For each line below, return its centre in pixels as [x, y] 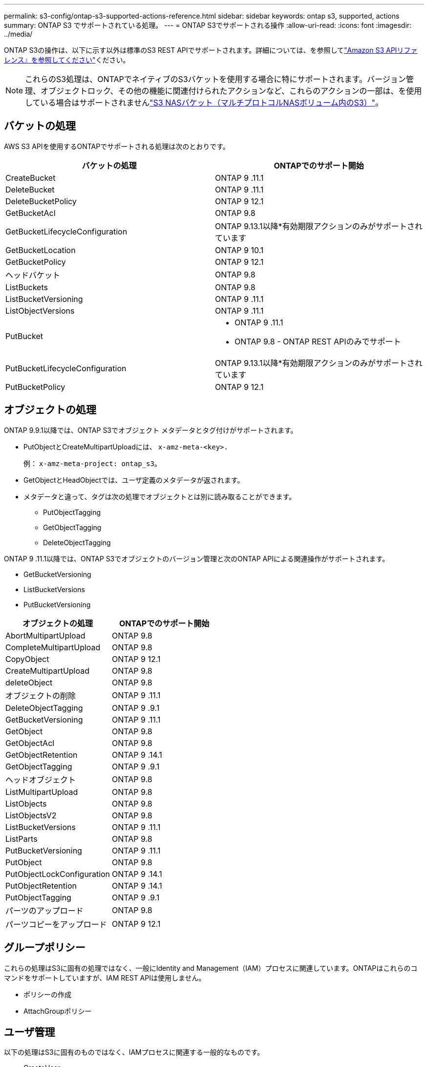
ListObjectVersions [40, 310]
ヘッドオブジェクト [41, 779]
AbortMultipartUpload [45, 635]
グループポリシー [45, 948]
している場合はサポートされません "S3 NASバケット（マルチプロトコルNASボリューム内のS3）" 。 [204, 103]
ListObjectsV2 [31, 815]
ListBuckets [27, 287]
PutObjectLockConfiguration [58, 874]
